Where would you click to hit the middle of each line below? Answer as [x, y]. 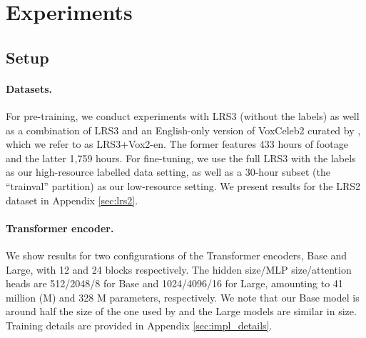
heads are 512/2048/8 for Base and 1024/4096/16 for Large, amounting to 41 [174, 283]
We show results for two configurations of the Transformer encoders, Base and [177, 255]
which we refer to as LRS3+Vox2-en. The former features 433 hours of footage [177, 144]
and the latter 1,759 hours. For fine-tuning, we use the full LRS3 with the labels [181, 158]
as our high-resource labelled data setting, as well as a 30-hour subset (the [168, 172]
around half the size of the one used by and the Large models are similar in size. [181, 311]
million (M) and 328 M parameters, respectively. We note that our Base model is [183, 297]
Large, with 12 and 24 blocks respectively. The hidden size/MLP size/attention [179, 269]
